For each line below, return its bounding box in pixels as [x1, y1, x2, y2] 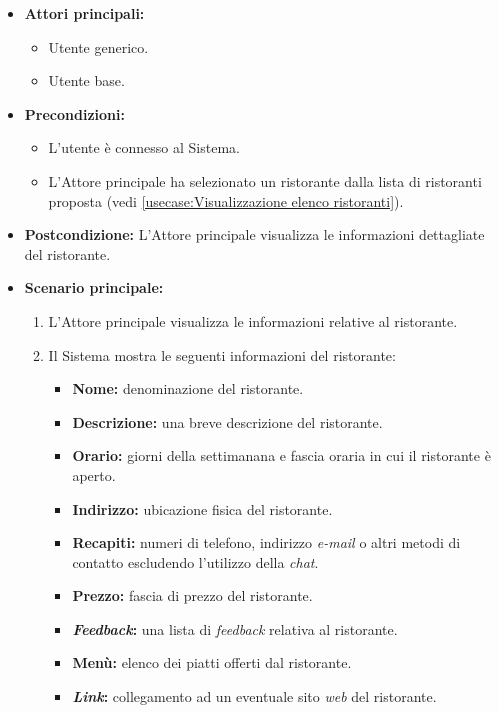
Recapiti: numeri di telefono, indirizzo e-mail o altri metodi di [72, 532, 461, 553]
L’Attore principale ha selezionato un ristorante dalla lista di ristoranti [48, 170, 482, 191]
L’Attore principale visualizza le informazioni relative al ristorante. [48, 310, 458, 331]
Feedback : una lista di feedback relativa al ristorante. [72, 618, 398, 639]
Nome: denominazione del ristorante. [72, 378, 304, 399]
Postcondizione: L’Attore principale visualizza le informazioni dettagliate [24, 224, 485, 245]
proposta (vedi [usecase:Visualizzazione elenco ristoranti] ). [48, 190, 404, 211]
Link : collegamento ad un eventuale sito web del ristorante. [72, 686, 437, 707]
